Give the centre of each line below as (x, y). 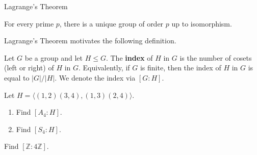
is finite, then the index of (181, 68)
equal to (17, 77)
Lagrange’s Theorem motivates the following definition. (90, 41)
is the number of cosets (216, 57)
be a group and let (54, 57)
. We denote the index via (95, 77)
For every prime (29, 23)
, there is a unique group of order (111, 23)
